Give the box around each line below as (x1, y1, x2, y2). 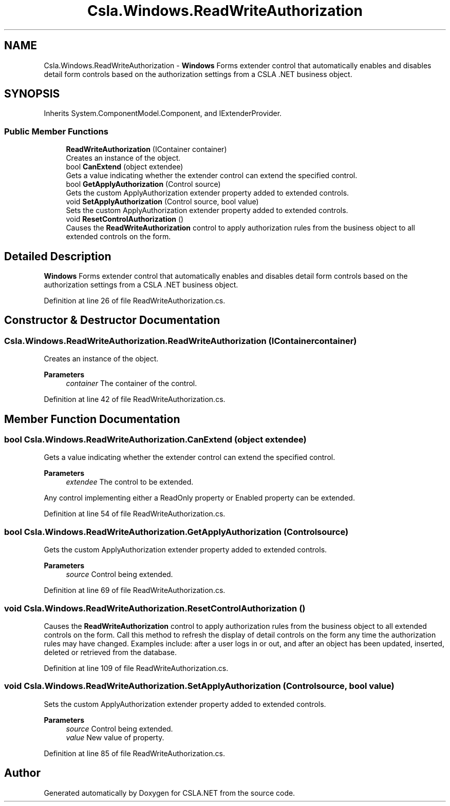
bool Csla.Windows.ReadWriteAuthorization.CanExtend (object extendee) (4, 434, 307, 445)
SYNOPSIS (4, 87, 60, 101)
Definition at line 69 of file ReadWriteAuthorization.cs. (44, 586, 226, 595)
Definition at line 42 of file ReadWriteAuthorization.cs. (44, 395, 226, 404)
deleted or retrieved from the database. (44, 647, 177, 657)
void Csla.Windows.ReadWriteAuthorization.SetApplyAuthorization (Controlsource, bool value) (4, 681, 395, 692)
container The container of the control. (66, 379, 197, 388)
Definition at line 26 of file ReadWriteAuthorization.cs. (44, 296, 226, 305)
